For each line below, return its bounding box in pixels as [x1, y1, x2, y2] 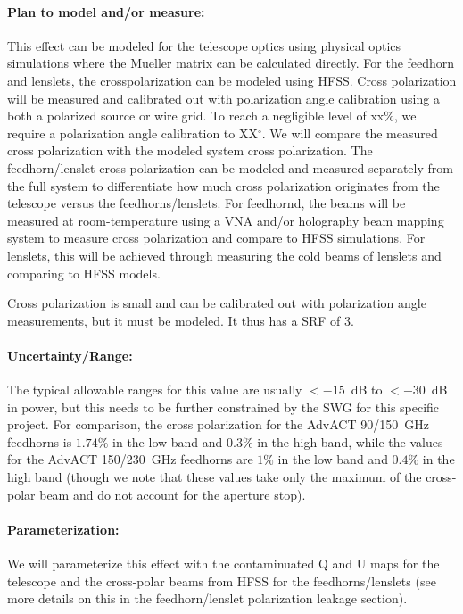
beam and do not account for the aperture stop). [39, 485, 306, 503]
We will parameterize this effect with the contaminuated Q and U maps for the [7, 554, 440, 573]
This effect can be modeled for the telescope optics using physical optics [7, 36, 401, 54]
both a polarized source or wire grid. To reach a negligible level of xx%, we [7, 106, 417, 125]
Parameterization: [7, 519, 120, 538]
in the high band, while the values [257, 432, 443, 451]
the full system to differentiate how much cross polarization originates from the [7, 176, 440, 195]
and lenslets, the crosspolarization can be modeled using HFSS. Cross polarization [7, 71, 457, 89]
